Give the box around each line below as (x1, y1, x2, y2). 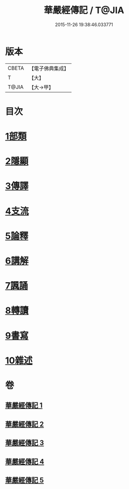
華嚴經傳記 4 (5, 457, 44, 466)
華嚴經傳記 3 (5, 439, 44, 447)
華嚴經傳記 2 (5, 420, 44, 428)
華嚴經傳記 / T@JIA (43, 5, 124, 16)
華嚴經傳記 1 (5, 401, 43, 410)
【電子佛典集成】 (28, 65, 69, 72)
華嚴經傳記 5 (5, 476, 44, 484)
